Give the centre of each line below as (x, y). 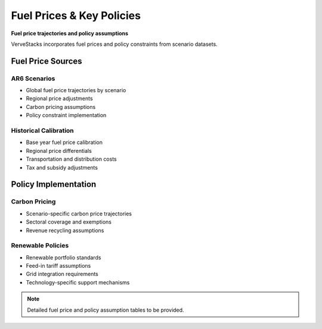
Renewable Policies (40, 246)
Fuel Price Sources (47, 61)
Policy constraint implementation (66, 115)
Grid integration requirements (62, 274)
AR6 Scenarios (33, 79)
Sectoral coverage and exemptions (69, 222)
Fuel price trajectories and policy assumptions (69, 33)
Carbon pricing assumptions (61, 106)
